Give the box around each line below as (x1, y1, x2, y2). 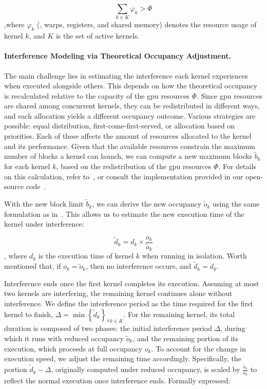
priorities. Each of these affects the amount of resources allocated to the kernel (4, 131, 252, 141)
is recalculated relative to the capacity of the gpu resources (4, 90, 189, 101)
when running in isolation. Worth (142, 250, 247, 261)
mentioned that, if (4, 261, 61, 271)
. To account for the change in (151, 343, 246, 354)
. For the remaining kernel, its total (123, 308, 235, 319)
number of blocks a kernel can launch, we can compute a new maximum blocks (4, 151, 253, 161)
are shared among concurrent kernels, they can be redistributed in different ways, (4, 100, 260, 111)
